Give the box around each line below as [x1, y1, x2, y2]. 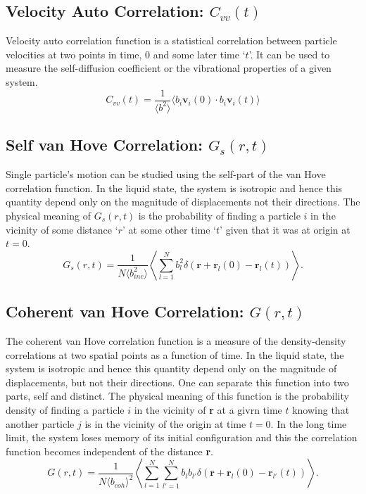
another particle [6, 416, 75, 431]
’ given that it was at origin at [220, 222, 351, 236]
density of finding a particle [6, 402, 125, 417]
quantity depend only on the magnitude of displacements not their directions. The [6, 194, 360, 209]
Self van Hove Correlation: [6, 134, 203, 156]
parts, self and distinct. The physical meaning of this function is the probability [6, 388, 349, 403]
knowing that [292, 402, 350, 417]
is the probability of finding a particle [138, 208, 301, 222]
